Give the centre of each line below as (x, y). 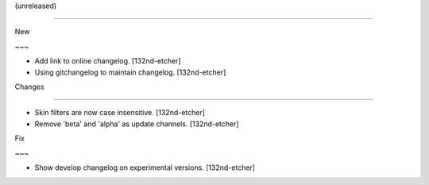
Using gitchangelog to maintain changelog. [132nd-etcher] (130, 72)
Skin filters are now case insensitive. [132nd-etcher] (120, 113)
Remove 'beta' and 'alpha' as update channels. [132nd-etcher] (137, 124)
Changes (29, 87)
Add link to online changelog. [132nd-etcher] (108, 61)
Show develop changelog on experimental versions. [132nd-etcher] (145, 168)
